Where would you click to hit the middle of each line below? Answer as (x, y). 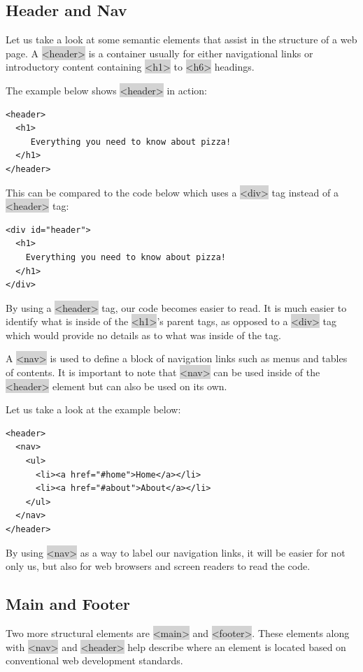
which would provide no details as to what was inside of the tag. (143, 335)
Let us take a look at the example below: (93, 409)
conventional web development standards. (94, 660)
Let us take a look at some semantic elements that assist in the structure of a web (181, 40)
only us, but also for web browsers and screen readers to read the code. (158, 566)
